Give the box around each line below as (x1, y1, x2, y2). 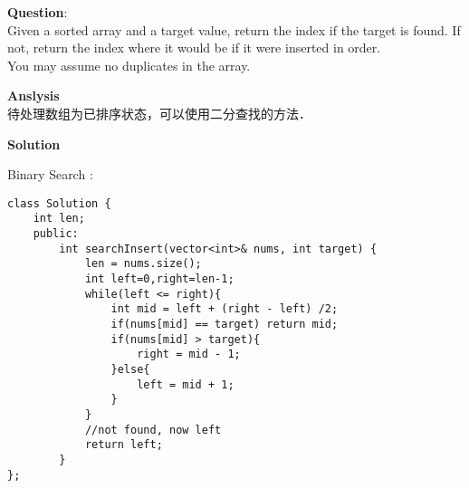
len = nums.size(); (84, 257, 202, 271)
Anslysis (7, 86, 60, 105)
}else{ (110, 362, 150, 376)
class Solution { (7, 196, 111, 210)
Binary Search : (7, 165, 93, 184)
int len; (33, 212, 85, 225)
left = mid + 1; (137, 378, 234, 391)
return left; (84, 438, 163, 452)
